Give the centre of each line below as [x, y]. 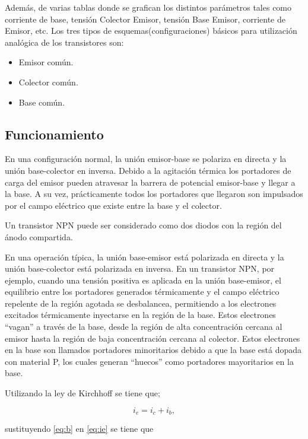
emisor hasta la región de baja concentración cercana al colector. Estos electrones [153, 338]
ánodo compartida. [39, 236]
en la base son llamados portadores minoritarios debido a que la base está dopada [153, 350]
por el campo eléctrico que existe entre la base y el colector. [113, 205]
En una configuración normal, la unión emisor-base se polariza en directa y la [146, 159]
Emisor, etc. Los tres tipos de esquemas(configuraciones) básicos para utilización [151, 31]
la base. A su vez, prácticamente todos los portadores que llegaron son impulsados [154, 194]
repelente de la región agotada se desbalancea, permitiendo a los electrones [141, 303]
